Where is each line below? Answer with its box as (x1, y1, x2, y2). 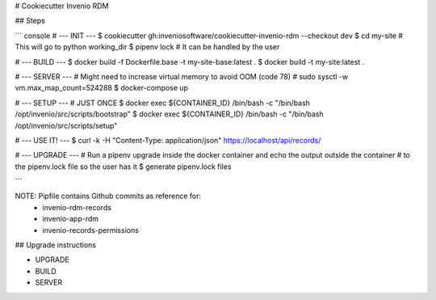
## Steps (15, 16, 46, 26)
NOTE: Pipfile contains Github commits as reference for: (15, 191, 202, 201)
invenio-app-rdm (42, 214, 99, 224)
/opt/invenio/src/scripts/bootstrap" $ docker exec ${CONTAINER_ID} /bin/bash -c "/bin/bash (15, 109, 324, 119)
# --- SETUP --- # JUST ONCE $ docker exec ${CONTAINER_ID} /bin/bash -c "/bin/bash (15, 98, 311, 108)
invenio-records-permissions (42, 225, 139, 235)
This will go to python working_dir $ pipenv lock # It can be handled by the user (15, 42, 280, 52)
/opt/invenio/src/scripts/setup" (15, 120, 118, 130)
